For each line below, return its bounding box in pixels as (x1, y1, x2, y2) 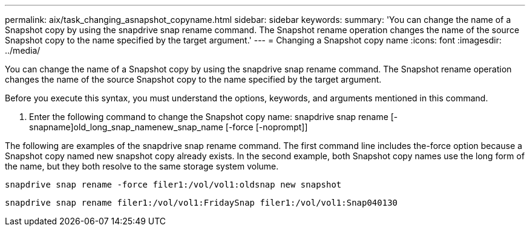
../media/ (5, 45, 41, 55)
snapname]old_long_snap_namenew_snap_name (29, 122, 223, 132)
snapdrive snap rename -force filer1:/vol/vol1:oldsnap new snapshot (5, 180, 342, 189)
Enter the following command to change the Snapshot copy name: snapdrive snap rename (29, 112, 388, 122)
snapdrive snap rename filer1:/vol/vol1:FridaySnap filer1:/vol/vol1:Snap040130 (5, 198, 398, 207)
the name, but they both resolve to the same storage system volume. (5, 161, 279, 171)
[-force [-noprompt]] (225, 122, 308, 132)
